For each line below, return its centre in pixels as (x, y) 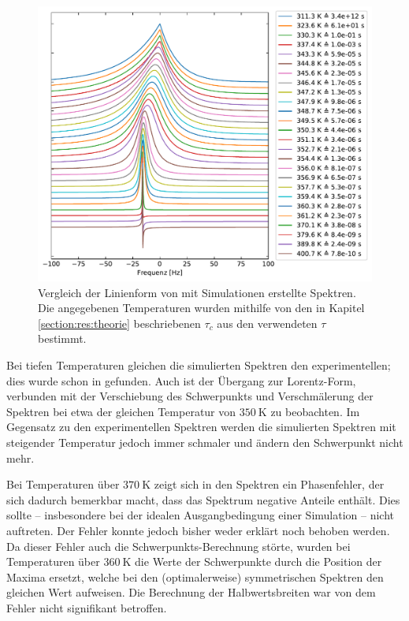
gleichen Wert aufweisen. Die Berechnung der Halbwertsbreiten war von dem (191, 592)
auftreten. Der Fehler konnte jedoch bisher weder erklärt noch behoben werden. (198, 530)
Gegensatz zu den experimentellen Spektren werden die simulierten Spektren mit (201, 427)
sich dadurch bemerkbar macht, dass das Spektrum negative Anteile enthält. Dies (203, 499)
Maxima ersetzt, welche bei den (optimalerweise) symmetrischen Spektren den (195, 576)
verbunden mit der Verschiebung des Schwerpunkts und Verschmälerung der (190, 396)
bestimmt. (62, 338)
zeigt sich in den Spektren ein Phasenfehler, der (269, 484)
